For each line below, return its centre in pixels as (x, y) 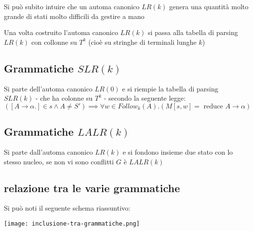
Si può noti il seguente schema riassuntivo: (67, 208)
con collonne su (54, 42)
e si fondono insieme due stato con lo (178, 151)
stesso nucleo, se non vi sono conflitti (59, 161)
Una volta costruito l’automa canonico (61, 32)
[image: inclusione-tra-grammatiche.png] (72, 223)
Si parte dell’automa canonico (48, 88)
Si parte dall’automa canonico (48, 151)
